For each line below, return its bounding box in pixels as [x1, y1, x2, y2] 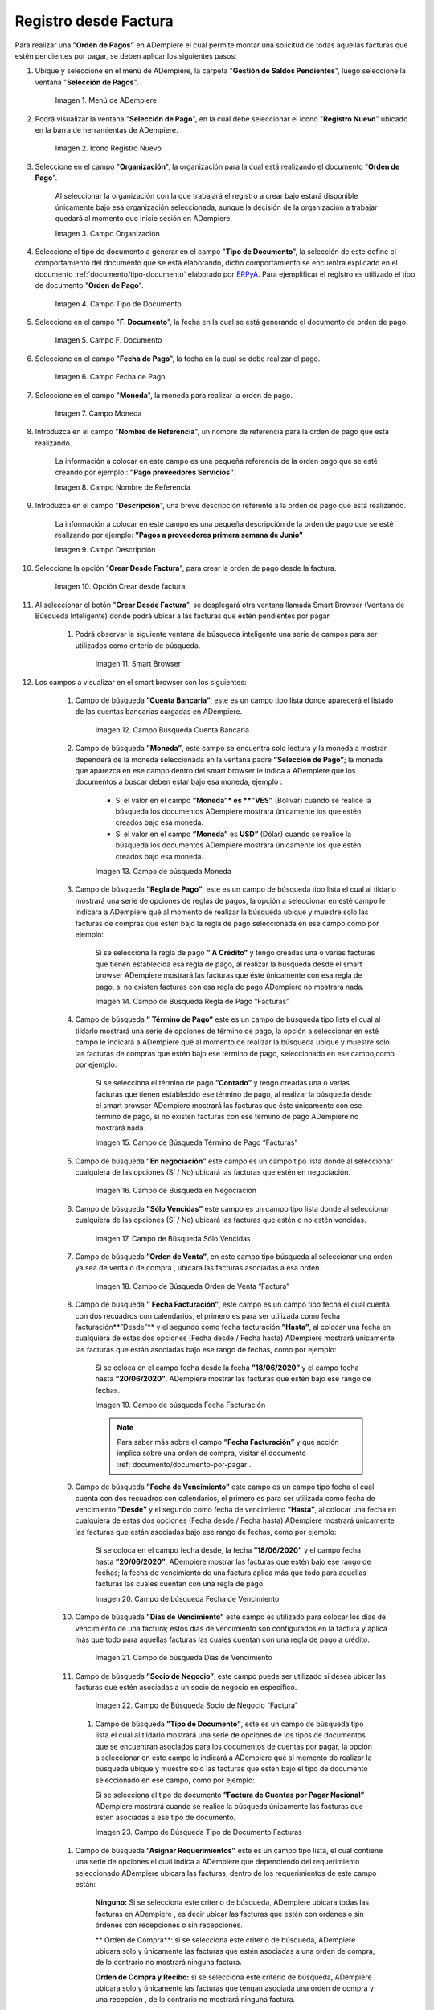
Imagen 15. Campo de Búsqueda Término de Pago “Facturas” [95, 1138, 298, 1147]
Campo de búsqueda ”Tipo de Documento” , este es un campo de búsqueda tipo [95, 1719, 364, 1729]
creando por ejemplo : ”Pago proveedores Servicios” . [55, 467, 236, 478]
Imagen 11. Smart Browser [95, 659, 181, 669]
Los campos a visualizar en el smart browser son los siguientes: [35, 677, 247, 687]
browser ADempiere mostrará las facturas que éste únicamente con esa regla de [95, 970, 362, 980]
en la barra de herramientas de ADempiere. [35, 125, 178, 134]
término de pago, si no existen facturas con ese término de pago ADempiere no [95, 1112, 359, 1122]
